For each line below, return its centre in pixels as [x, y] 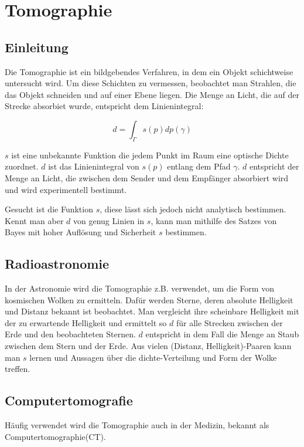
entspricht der [274, 166]
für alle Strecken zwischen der [229, 322]
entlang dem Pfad [199, 166]
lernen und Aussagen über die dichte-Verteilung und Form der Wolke [153, 357]
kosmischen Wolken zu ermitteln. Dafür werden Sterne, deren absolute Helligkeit [149, 299]
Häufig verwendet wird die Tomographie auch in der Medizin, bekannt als [137, 425]
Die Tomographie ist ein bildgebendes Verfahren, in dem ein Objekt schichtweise [149, 71]
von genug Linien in [109, 220]
